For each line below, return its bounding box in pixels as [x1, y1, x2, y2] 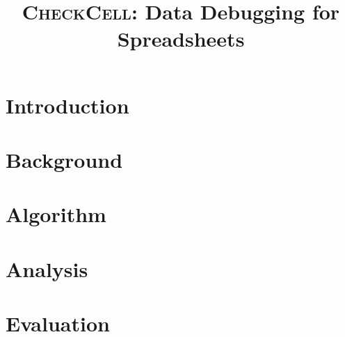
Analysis [6, 254, 88, 283]
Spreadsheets [117, 24, 245, 53]
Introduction [6, 91, 129, 119]
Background [6, 145, 123, 173]
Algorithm [6, 200, 106, 228]
